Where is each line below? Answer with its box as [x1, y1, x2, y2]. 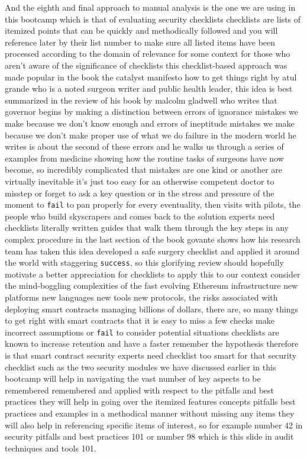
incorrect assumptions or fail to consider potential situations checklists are [5, 325, 279, 338]
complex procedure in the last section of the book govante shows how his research [5, 233, 300, 245]
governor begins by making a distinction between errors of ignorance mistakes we [5, 105, 299, 118]
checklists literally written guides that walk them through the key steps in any [5, 221, 289, 234]
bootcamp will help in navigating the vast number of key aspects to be [5, 372, 261, 385]
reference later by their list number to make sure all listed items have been [5, 36, 276, 48]
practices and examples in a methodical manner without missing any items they [5, 407, 295, 419]
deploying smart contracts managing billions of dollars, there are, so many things [5, 302, 299, 315]
